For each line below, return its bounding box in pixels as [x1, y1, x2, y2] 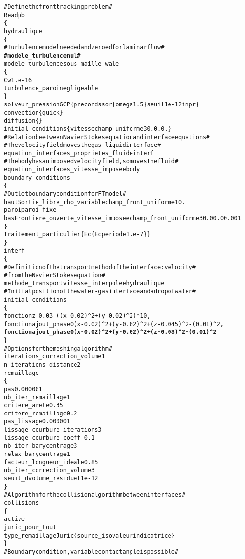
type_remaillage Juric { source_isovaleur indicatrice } [4, 532, 175, 539]
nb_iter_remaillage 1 [4, 393, 71, 401]
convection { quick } [4, 109, 63, 116]
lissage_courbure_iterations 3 [4, 426, 102, 434]
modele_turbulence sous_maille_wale [4, 60, 119, 67]
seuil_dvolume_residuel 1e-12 [4, 475, 98, 482]
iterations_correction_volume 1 [4, 353, 105, 360]
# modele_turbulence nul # [4, 52, 81, 59]
